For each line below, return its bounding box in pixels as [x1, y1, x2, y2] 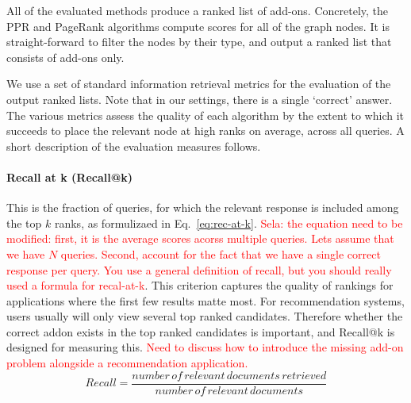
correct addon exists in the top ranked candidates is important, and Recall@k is [6, 323, 395, 340]
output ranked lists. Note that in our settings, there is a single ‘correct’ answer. [6, 90, 393, 107]
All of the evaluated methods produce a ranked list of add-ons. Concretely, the [6, 2, 389, 18]
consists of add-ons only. [6, 48, 125, 65]
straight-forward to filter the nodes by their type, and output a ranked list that [6, 33, 392, 50]
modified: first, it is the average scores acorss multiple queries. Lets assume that [6, 230, 394, 247]
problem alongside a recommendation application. [6, 355, 248, 371]
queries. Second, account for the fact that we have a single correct [60, 245, 381, 262]
